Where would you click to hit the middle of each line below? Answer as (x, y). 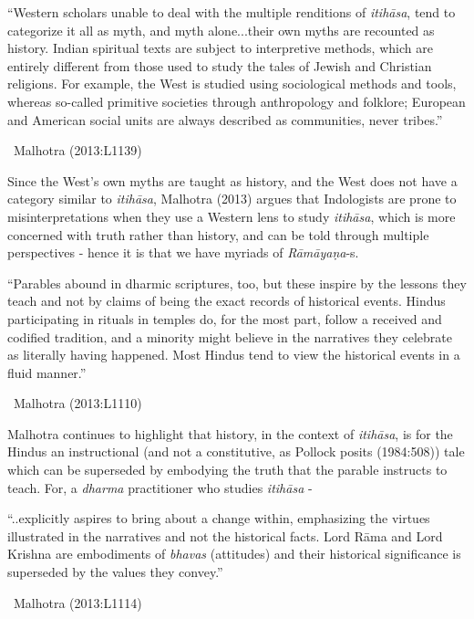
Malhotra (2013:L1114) (77, 602)
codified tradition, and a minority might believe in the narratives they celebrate (230, 336)
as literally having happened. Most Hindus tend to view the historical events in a (234, 355)
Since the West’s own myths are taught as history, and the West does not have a (232, 180)
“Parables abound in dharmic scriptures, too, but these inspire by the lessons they (237, 283)
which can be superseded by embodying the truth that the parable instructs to (227, 470)
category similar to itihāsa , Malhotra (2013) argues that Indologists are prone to (232, 199)
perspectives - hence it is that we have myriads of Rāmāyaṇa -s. (183, 252)
